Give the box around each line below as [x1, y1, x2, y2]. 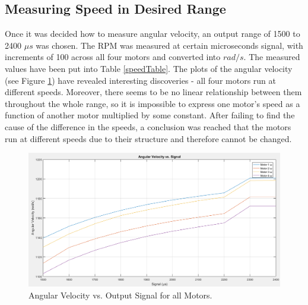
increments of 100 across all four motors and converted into [5, 51, 221, 63]
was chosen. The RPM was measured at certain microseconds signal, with [36, 39, 303, 51]
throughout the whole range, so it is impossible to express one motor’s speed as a [5, 97, 300, 109]
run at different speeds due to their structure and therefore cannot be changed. [5, 132, 292, 144]
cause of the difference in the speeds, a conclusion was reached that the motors [5, 120, 291, 133]
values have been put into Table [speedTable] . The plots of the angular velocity [5, 62, 293, 74]
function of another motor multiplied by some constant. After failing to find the [5, 109, 295, 121]
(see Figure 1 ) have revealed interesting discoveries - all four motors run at [5, 74, 276, 86]
